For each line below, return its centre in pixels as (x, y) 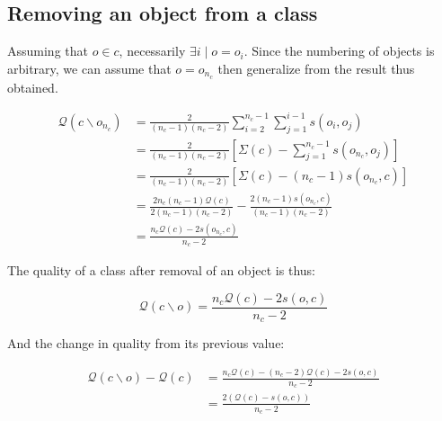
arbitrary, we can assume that (89, 68)
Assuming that (48, 51)
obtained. (33, 87)
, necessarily (152, 51)
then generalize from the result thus (316, 68)
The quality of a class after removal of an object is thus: (161, 270)
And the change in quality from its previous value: (146, 343)
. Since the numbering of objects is (339, 51)
